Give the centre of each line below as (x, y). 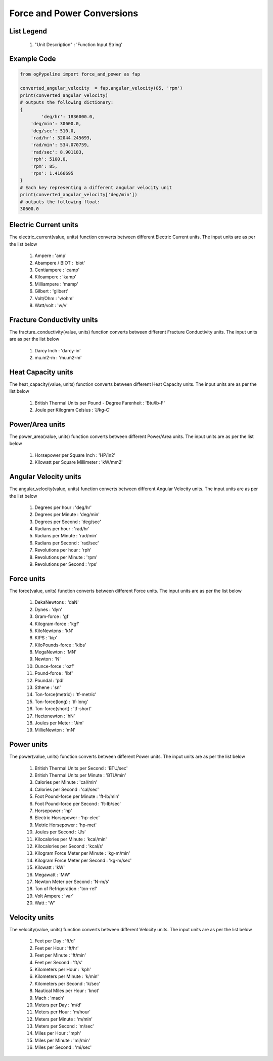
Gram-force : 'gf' (52, 616)
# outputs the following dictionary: (67, 102)
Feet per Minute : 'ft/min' (60, 955)
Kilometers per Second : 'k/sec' (67, 983)
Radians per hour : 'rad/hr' (62, 529)
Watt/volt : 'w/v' (51, 305)
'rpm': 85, (44, 166)
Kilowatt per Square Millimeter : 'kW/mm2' (79, 462)
